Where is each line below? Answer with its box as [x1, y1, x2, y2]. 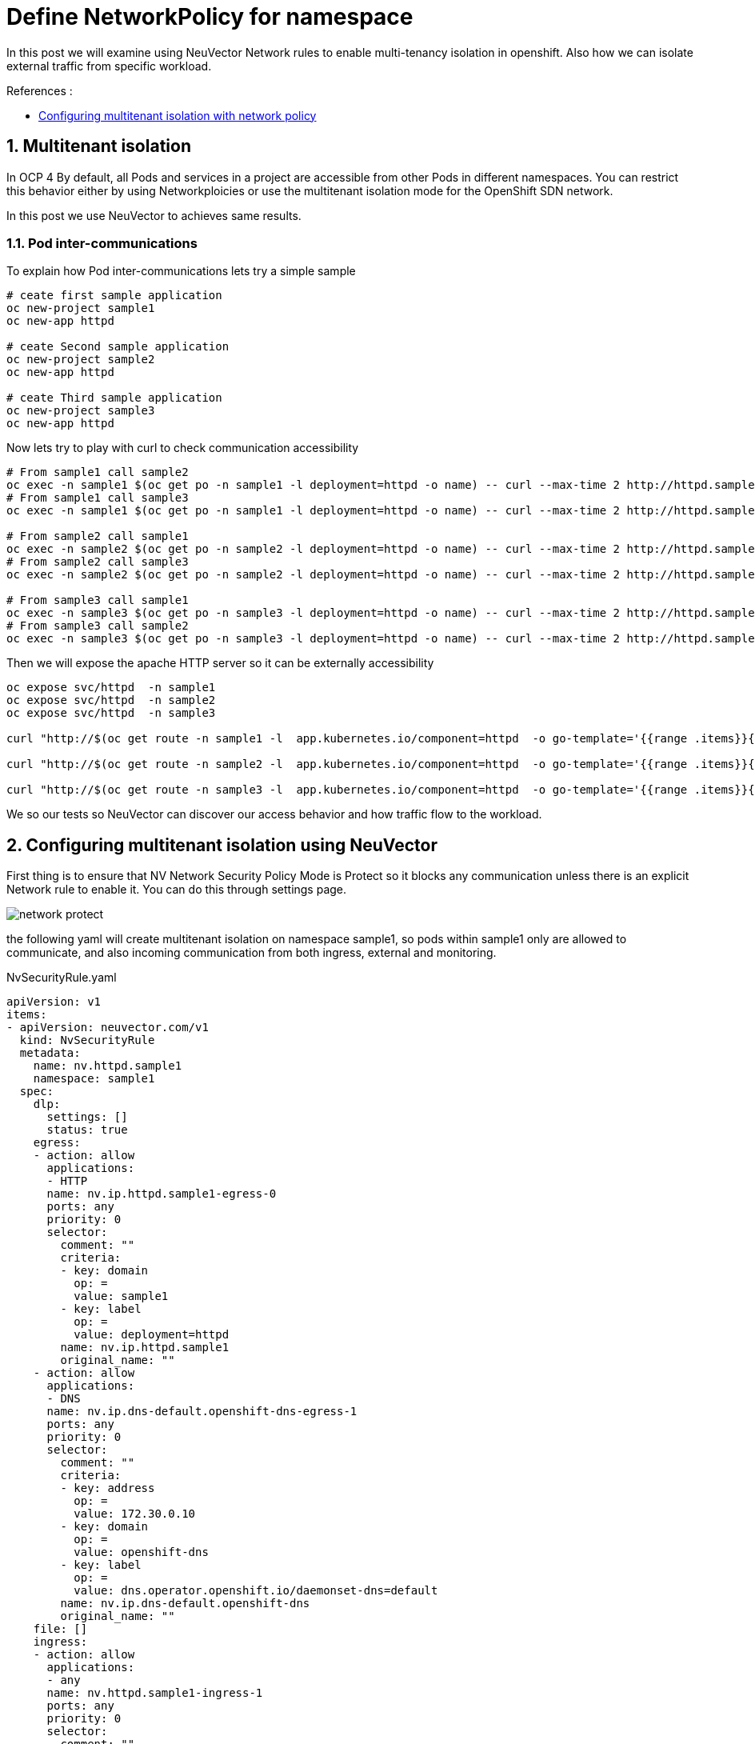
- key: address [60, 1482, 155, 1495]
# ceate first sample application [6, 289, 222, 302]
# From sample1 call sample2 [6, 466, 189, 479]
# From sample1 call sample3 [6, 491, 189, 505]
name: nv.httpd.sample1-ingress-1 [46, 1686, 263, 1700]
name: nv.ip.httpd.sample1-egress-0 [46, 1187, 277, 1201]
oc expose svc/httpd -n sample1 [6, 681, 216, 694]
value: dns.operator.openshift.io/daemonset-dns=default [74, 1584, 438, 1598]
